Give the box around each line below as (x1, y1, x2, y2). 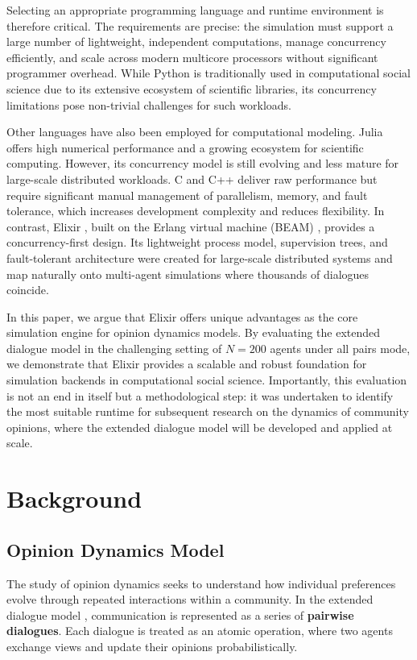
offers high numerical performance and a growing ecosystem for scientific (6, 139, 364, 156)
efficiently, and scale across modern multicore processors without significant (6, 48, 378, 65)
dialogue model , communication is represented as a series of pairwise (6, 606, 354, 623)
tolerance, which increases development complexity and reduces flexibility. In (6, 202, 385, 219)
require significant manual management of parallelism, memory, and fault (6, 186, 368, 203)
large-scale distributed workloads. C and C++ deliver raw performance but (6, 170, 378, 187)
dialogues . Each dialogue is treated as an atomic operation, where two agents (6, 622, 393, 639)
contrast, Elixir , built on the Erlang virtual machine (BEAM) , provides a (6, 218, 375, 235)
